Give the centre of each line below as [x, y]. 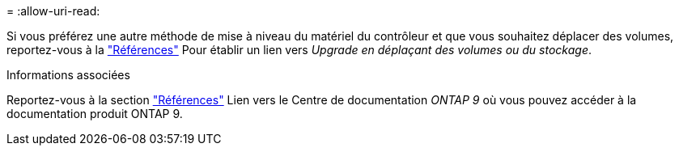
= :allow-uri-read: [53, 11]
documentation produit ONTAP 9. [95, 114]
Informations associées [68, 75]
